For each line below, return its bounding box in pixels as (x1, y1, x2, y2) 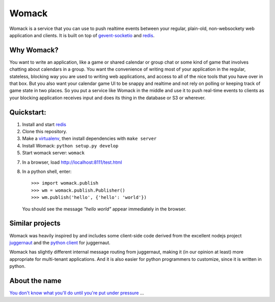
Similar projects (9, 219, 61, 228)
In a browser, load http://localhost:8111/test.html (22, 159, 122, 165)
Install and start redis (22, 121, 66, 127)
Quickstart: (9, 108, 47, 116)
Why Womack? (9, 46, 59, 54)
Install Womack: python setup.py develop (22, 142, 119, 148)
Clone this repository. (22, 129, 67, 135)
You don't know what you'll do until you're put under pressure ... (9, 290, 145, 296)
